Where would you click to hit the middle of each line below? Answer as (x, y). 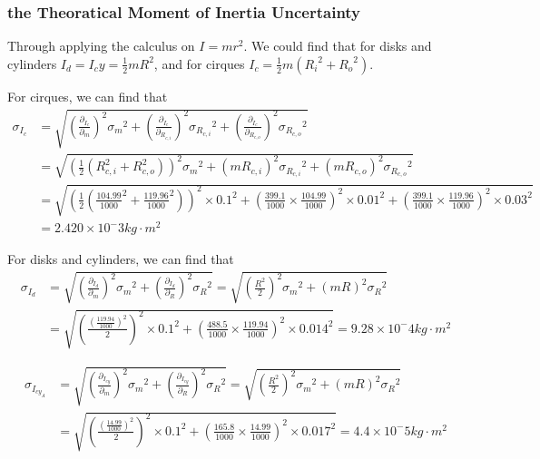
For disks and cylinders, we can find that (121, 259)
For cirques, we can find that (88, 96)
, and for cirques (199, 63)
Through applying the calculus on (101, 46)
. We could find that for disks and (338, 46)
